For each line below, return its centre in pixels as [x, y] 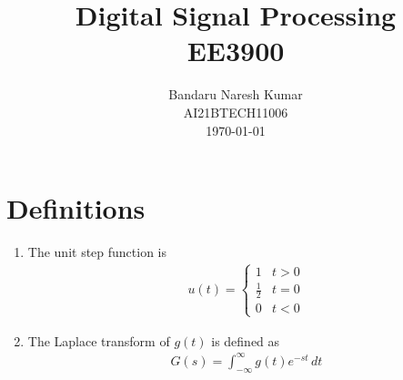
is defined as [246, 340]
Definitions [76, 208]
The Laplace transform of [99, 340]
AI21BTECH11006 [236, 112]
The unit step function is [97, 252]
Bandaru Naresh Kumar [236, 94]
